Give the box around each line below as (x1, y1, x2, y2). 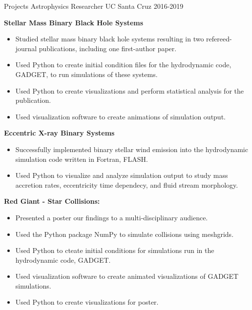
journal (15, 43, 37, 53)
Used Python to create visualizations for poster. (15, 297, 159, 307)
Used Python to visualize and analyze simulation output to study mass (15, 170, 228, 180)
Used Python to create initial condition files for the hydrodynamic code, (15, 59, 231, 70)
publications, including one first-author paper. (39, 43, 177, 53)
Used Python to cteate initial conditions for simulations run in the (15, 245, 214, 255)
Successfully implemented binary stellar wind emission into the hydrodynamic (15, 144, 248, 154)
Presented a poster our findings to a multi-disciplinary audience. (15, 212, 208, 222)
